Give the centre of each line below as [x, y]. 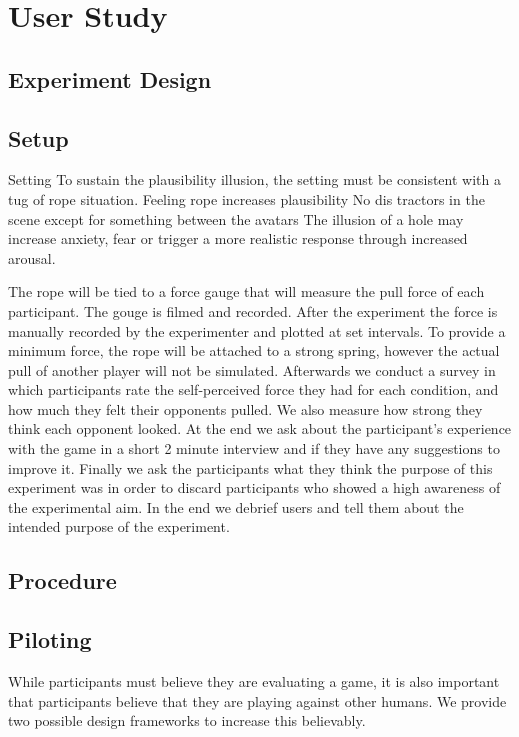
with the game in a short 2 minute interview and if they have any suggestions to [254, 448]
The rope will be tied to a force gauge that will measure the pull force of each [246, 291]
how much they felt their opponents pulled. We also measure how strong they [245, 408]
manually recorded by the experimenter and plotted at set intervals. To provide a [257, 330]
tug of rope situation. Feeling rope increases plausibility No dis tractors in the [246, 198]
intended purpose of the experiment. [119, 526]
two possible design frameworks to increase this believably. [187, 720]
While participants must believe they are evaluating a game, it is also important [254, 681]
